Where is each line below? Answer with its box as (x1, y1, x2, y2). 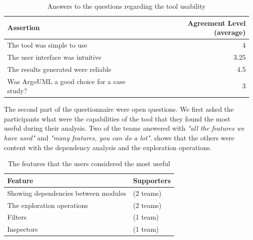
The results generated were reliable (7, 64, 111, 74)
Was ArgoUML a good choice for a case (7, 76, 126, 86)
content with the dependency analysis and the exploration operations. (4, 142, 212, 152)
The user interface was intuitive (7, 51, 102, 62)
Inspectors (7, 224, 38, 234)
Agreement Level (187, 17, 246, 28)
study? (7, 86, 27, 96)
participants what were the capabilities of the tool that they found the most (4, 113, 231, 123)
